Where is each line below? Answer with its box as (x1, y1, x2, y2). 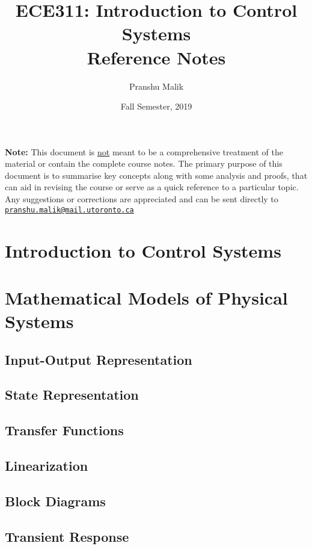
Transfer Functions (5, 421, 124, 439)
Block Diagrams (5, 491, 106, 510)
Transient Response (5, 527, 129, 545)
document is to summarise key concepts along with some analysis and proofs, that (5, 169, 308, 181)
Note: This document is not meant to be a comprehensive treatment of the (5, 145, 283, 158)
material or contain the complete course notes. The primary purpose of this (5, 157, 283, 170)
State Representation (5, 385, 139, 404)
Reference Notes (87, 45, 226, 69)
